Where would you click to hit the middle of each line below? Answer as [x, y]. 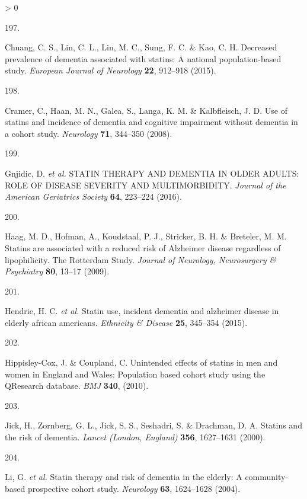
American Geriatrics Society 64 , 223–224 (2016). [93, 196]
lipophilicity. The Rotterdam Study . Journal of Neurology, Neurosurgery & [140, 259]
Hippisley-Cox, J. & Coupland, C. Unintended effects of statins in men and [141, 362]
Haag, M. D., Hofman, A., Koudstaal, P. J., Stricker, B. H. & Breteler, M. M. [146, 236]
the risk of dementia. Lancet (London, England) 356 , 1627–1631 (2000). [135, 437]
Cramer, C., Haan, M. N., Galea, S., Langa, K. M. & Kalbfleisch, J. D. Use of [146, 110]
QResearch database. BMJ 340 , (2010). [77, 386]
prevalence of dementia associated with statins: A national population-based [143, 58]
